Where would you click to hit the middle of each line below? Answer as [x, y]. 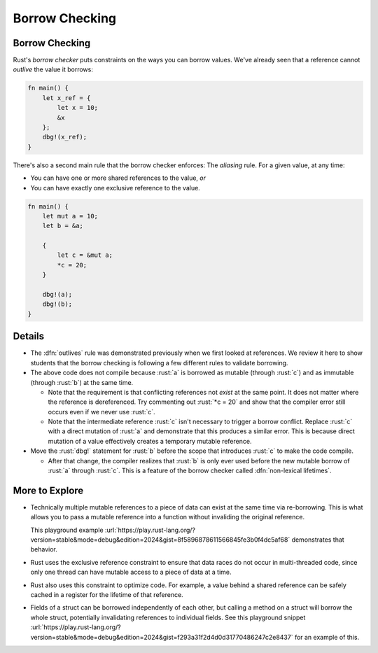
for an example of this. [327, 637]
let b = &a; [63, 226]
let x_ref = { [66, 98]
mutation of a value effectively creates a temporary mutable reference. [150, 441]
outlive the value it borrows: [53, 69]
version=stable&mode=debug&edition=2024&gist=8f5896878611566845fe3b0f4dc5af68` [160, 540]
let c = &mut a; [85, 255]
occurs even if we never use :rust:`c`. [101, 412]
